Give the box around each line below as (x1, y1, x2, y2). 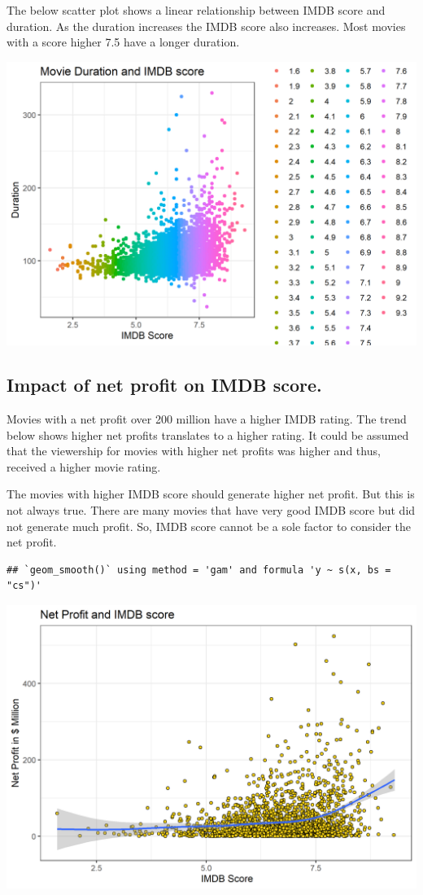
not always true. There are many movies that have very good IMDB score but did (7, 502, 416, 519)
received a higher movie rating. (7, 458, 161, 475)
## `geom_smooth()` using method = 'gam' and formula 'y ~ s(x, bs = (7, 564, 391, 576)
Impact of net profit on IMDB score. (7, 372, 322, 397)
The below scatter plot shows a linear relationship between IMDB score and (7, 2, 386, 18)
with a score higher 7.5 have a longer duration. (7, 33, 240, 50)
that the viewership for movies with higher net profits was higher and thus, (7, 442, 381, 459)
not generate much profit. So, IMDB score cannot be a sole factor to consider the (7, 517, 411, 534)
